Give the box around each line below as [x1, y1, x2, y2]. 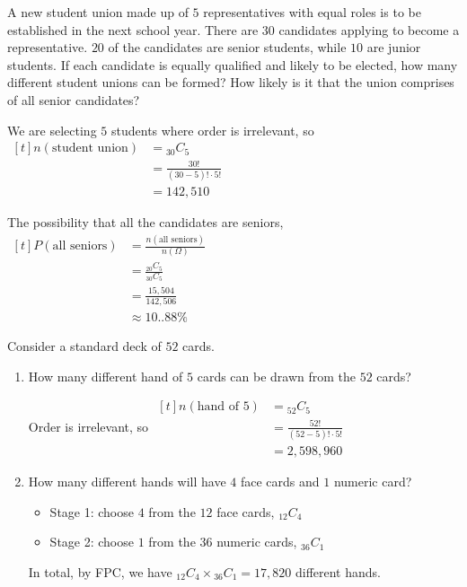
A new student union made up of [7, 3, 189, 21]
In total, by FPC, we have [28, 562, 172, 581]
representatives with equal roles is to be [203, 3, 421, 21]
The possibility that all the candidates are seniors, [7, 213, 284, 232]
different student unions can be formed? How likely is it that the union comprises [7, 73, 454, 92]
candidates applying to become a [278, 20, 460, 39]
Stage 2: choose [49, 532, 134, 551]
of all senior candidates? [7, 90, 140, 109]
